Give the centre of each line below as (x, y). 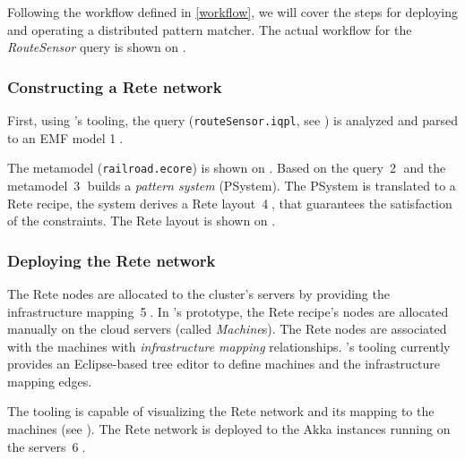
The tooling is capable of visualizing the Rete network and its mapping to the (221, 411)
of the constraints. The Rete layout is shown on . (142, 221)
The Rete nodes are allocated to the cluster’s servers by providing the (198, 293)
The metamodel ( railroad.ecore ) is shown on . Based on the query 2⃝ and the (227, 168)
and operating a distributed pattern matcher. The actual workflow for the (210, 29)
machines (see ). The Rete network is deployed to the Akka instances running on (229, 429)
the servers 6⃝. (47, 446)
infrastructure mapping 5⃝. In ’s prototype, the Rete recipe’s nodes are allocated (228, 311)
